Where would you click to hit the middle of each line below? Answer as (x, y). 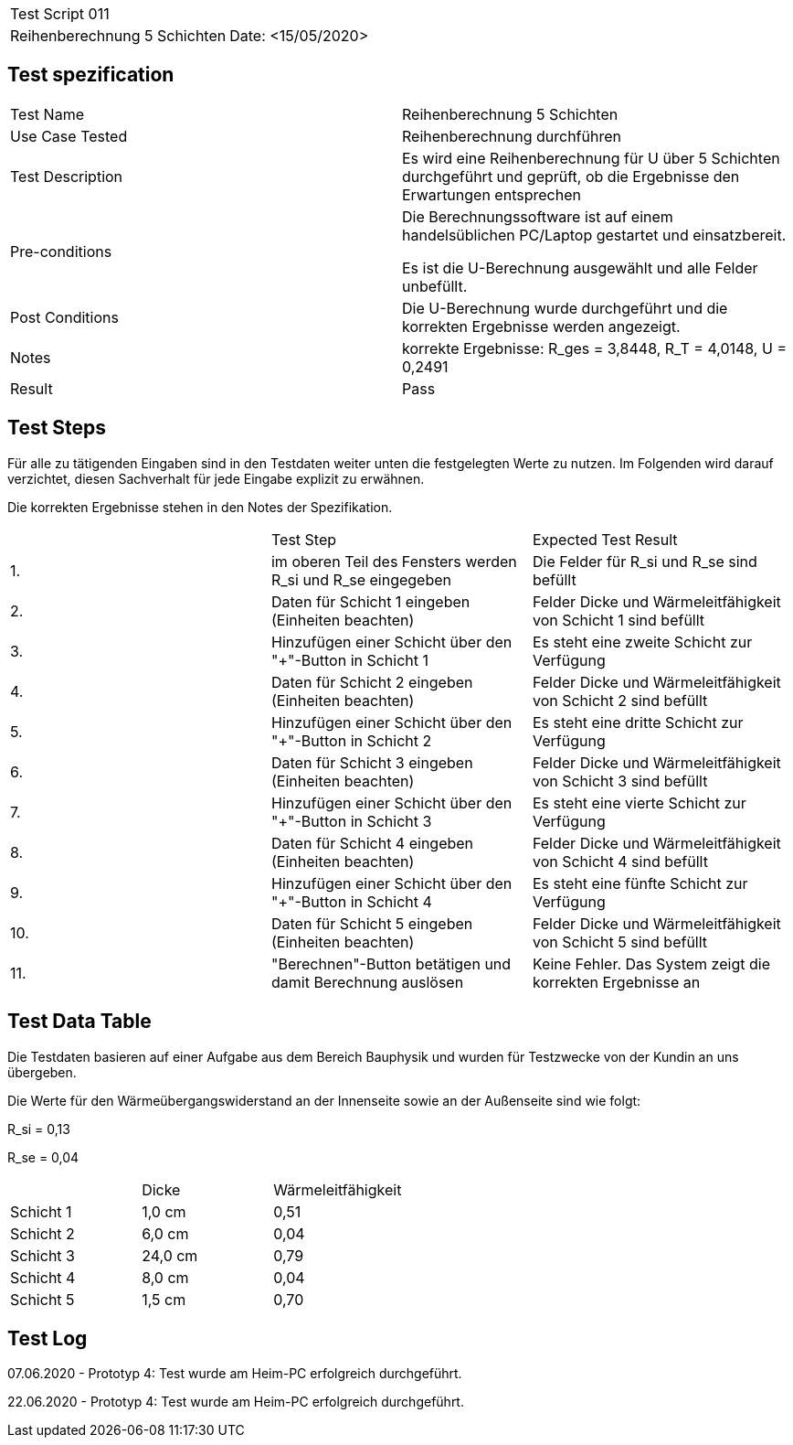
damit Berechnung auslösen (367, 982)
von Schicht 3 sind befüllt (620, 781)
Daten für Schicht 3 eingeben (372, 762)
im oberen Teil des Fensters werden (394, 561)
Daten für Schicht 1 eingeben (370, 601)
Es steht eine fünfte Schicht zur (640, 883)
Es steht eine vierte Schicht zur (639, 803)
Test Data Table (79, 1022)
